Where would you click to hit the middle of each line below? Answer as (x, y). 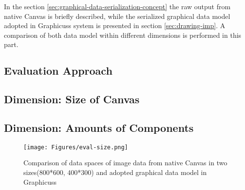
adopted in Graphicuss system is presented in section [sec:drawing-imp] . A (115, 25)
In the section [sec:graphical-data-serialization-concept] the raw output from (117, 6)
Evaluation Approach (58, 71)
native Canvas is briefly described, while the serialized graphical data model (117, 16)
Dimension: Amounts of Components (99, 127)
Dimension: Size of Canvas (72, 99)
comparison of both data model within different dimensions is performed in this (123, 35)
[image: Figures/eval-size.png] (76, 147)
